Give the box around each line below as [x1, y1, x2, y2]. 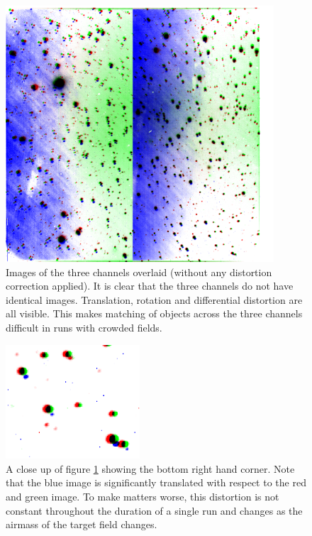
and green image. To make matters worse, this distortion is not [6, 489, 279, 504]
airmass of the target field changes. [6, 517, 157, 532]
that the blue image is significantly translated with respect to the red [6, 475, 306, 490]
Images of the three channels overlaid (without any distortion [6, 264, 272, 279]
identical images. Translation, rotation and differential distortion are [6, 292, 303, 307]
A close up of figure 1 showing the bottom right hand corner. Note [6, 461, 295, 476]
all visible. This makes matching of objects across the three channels [6, 306, 303, 321]
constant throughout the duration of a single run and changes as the [6, 503, 303, 518]
